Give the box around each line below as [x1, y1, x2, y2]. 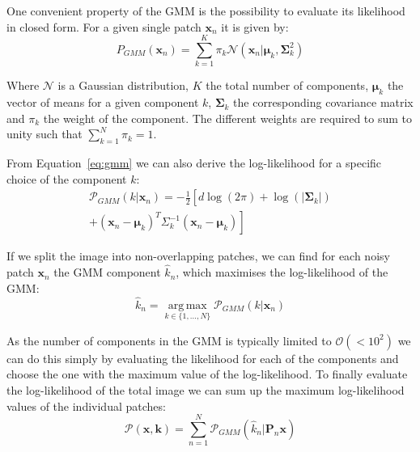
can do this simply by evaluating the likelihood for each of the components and [6, 349, 399, 366]
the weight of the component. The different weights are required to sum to [43, 109, 413, 126]
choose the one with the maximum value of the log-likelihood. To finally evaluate [6, 365, 408, 382]
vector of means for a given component [6, 94, 199, 111]
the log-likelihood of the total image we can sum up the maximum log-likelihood [6, 381, 405, 398]
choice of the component [6, 170, 127, 187]
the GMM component [53, 264, 161, 281]
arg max [168, 299, 207, 311]
